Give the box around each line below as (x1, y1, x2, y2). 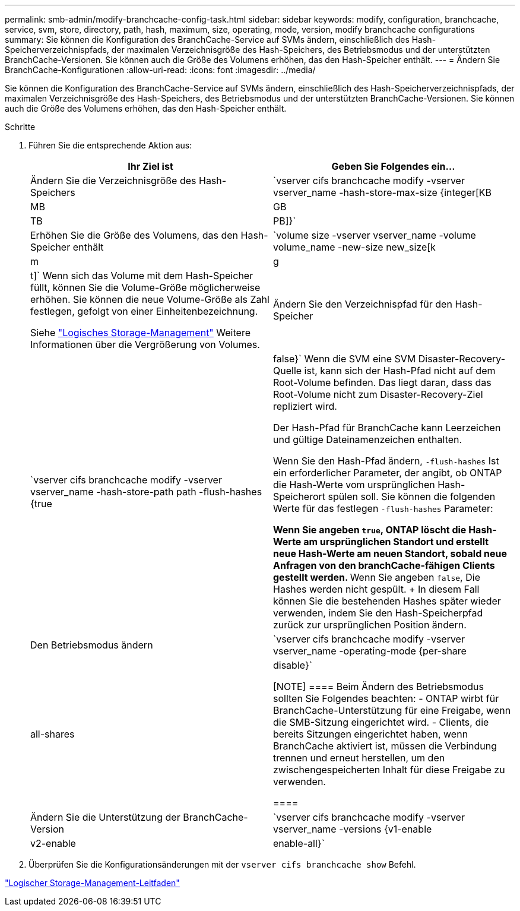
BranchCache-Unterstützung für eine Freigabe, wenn (273, 704, 511, 716)
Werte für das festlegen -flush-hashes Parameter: (273, 502, 493, 514)
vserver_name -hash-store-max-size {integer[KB (273, 186, 492, 198)
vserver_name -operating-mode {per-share (273, 645, 467, 657)
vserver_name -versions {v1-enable (273, 823, 432, 835)
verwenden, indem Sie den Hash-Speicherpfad (273, 607, 483, 619)
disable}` (273, 659, 312, 671)
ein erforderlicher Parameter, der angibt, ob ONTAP (273, 467, 502, 479)
